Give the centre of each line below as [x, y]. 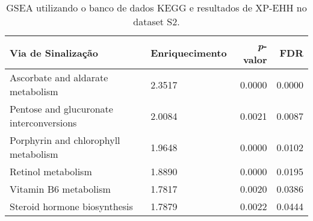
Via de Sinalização [54, 52]
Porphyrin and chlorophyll [65, 140]
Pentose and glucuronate [61, 109]
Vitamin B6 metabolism [60, 189]
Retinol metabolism [51, 171]
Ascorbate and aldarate [59, 77]
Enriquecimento [189, 52]
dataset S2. [156, 21]
